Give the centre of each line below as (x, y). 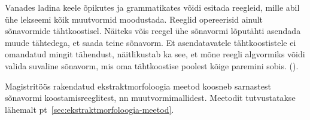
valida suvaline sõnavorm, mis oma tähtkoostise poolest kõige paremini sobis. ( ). (152, 65)
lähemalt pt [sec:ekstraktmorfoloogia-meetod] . (89, 109)
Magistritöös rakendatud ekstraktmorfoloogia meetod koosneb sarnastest (138, 86)
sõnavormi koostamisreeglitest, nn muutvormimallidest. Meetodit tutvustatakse (150, 98)
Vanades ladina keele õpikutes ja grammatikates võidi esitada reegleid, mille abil (152, 7)
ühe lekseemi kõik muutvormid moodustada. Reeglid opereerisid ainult (134, 19)
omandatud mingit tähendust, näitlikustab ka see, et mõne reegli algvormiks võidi (155, 54)
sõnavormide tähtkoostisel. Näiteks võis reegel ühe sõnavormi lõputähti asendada (153, 31)
